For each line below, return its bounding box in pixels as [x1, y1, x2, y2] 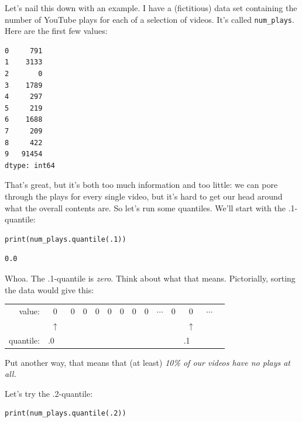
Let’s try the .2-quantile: [5, 387, 93, 399]
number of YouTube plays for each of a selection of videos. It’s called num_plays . [5, 13, 294, 25]
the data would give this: [5, 283, 94, 296]
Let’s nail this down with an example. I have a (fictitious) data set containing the [5, 2, 297, 13]
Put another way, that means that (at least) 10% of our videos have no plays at [5, 356, 290, 368]
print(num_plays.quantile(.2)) [5, 409, 126, 418]
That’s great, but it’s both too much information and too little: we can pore [5, 179, 278, 191]
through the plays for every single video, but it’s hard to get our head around [5, 190, 283, 202]
